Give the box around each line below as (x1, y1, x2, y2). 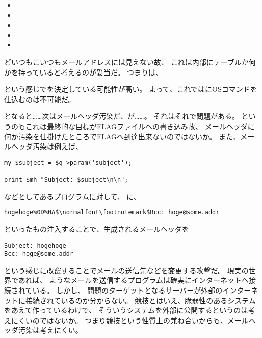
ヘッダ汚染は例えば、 (11, 141, 83, 152)
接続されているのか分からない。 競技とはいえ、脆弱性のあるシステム (25, 295, 256, 305)
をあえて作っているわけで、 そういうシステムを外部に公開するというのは (4, 305, 248, 316)
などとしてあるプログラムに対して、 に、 (4, 190, 141, 201)
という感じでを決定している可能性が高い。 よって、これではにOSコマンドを (4, 84, 257, 94)
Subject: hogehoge (4, 242, 66, 249)
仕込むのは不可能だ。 (4, 93, 75, 104)
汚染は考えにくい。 (18, 325, 83, 335)
